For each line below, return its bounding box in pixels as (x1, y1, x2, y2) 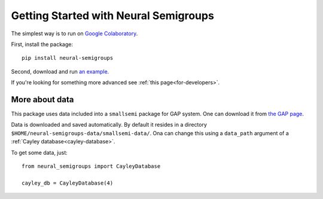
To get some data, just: (11, 149, 68, 156)
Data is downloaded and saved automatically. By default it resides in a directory (11, 121, 208, 128)
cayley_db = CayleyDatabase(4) (22, 179, 114, 186)
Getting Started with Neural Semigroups (11, 9, 215, 22)
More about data (11, 94, 74, 105)
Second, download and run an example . (11, 68, 109, 75)
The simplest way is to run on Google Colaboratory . (11, 30, 138, 37)
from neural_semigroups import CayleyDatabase (22, 163, 161, 170)
